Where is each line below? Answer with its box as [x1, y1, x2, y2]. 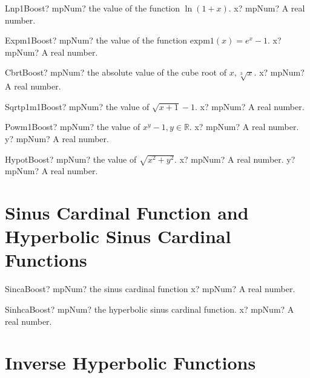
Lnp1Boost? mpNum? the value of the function [5, 2, 180, 14]
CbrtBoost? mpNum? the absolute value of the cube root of [5, 66, 226, 79]
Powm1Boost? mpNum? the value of [5, 120, 140, 133]
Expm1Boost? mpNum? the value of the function [5, 34, 188, 47]
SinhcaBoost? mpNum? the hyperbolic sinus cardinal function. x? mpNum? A [5, 302, 294, 315]
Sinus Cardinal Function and [5, 200, 249, 225]
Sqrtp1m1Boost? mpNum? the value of [5, 100, 150, 112]
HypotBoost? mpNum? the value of [5, 152, 137, 165]
